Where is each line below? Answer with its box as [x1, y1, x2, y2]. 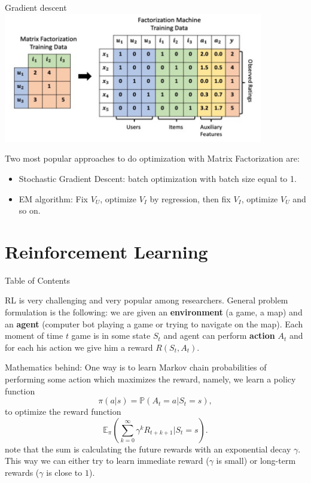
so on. [19, 204, 41, 217]
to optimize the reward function [5, 405, 121, 418]
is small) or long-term [216, 454, 296, 467]
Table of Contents [5, 274, 70, 286]
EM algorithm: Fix [19, 192, 88, 205]
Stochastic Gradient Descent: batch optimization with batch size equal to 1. [19, 172, 297, 184]
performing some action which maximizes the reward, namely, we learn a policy [5, 373, 296, 385]
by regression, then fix [150, 192, 231, 205]
